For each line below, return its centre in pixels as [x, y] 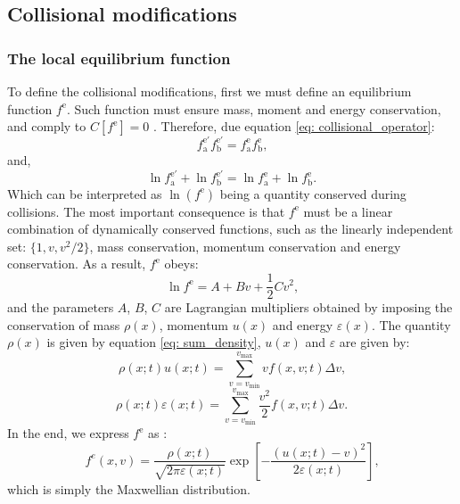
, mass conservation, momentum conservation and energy [245, 246]
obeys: [181, 264]
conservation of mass [64, 324]
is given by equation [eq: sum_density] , [154, 342]
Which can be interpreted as [85, 193]
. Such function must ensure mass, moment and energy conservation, [254, 108]
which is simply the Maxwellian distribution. [129, 488]
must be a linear [348, 211]
